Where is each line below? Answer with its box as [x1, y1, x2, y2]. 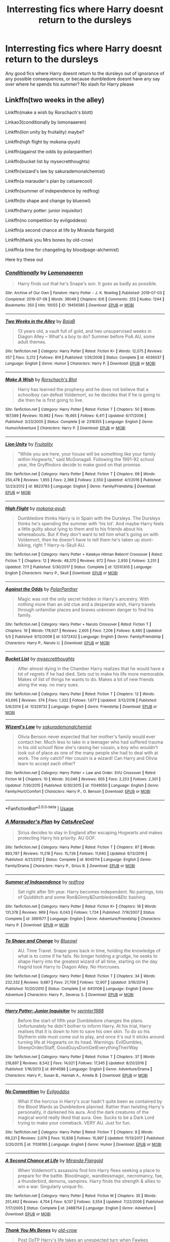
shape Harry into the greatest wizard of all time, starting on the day [17, 958, 158, 964]
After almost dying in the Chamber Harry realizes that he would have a [17, 666, 164, 672]
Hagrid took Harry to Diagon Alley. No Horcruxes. [17, 964, 120, 970]
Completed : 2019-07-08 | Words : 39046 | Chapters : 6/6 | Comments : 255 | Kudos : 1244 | [5, 296, 164, 302]
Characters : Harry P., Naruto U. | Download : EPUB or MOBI [5, 640, 110, 645]
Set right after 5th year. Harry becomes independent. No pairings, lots [17, 888, 163, 895]
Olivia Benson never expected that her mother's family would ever [17, 733, 156, 740]
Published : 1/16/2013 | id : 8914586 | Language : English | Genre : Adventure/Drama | [5, 1067, 152, 1072]
